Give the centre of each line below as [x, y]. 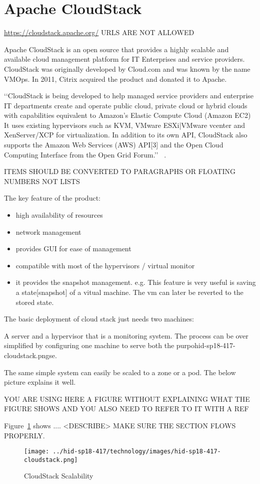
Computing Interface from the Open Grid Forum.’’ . [85, 154]
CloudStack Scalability [59, 476]
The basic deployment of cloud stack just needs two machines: [99, 319]
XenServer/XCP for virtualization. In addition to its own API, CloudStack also [126, 135]
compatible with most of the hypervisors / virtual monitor [105, 265]
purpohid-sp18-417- [206, 345]
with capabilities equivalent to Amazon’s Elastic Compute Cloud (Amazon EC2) [127, 115]
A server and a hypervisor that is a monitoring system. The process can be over [126, 335]
